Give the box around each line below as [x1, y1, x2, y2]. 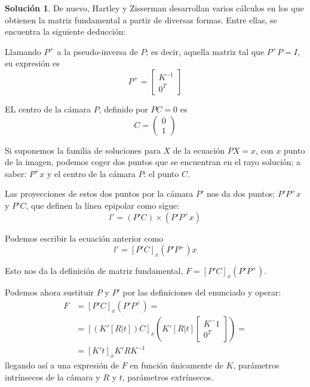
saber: [5, 167, 27, 179]
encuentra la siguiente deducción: [5, 25, 126, 38]
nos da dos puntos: [207, 187, 275, 200]
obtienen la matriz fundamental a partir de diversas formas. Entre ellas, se [5, 13, 277, 26]
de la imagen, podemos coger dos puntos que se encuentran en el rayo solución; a [5, 156, 301, 168]
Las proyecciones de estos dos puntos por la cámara [5, 187, 194, 200]
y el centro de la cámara [47, 167, 136, 179]
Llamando [5, 45, 41, 57]
